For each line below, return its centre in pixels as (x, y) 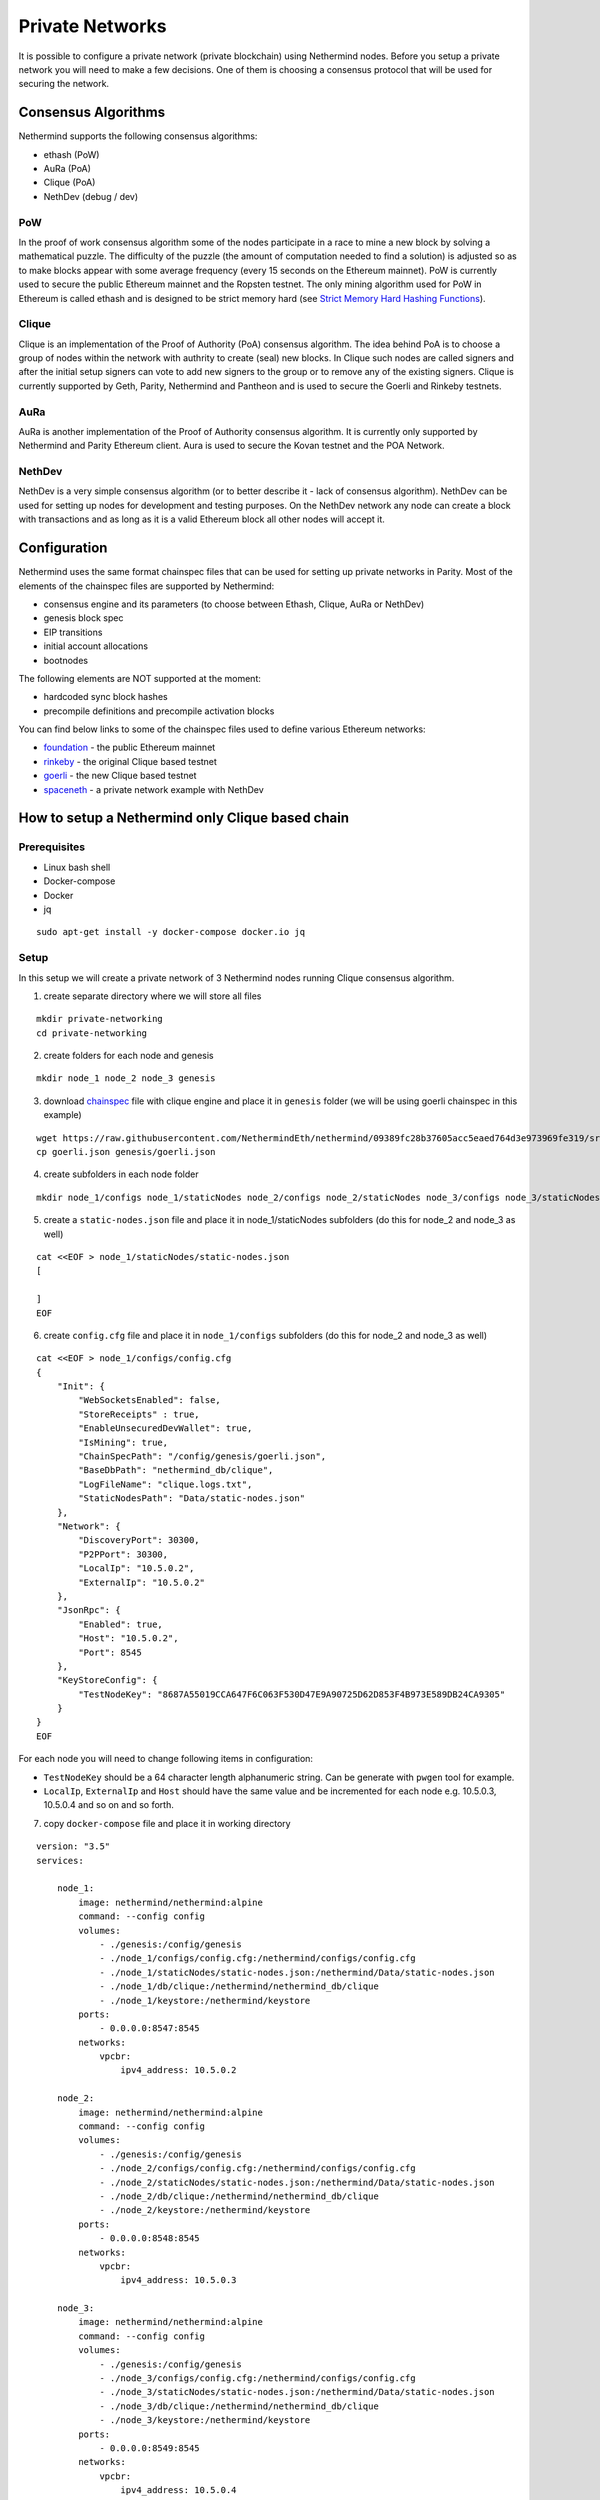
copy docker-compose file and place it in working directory (167, 1823)
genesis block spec (83, 618)
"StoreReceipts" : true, (139, 1414)
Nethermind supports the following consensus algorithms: (138, 136)
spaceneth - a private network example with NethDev (153, 789)
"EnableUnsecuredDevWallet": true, (165, 1428)
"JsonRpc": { (88, 1610)
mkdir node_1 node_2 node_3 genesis (126, 1078)
